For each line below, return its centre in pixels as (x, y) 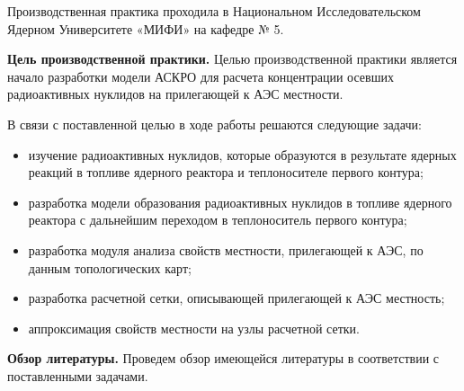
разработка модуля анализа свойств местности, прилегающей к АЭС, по (226, 249)
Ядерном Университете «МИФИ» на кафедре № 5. (146, 28)
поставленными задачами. (78, 375)
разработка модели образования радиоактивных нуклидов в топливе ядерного (240, 202)
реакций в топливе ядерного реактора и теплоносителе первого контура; (226, 172)
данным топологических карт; (110, 267)
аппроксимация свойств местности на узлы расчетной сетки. (194, 328)
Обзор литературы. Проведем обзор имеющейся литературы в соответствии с (223, 358)
